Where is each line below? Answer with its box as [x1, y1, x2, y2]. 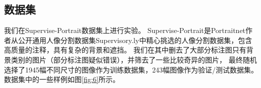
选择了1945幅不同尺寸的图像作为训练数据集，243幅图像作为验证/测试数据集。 [4, 64, 258, 74]
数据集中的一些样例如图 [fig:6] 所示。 [4, 74, 120, 84]
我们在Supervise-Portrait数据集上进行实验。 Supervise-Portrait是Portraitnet [4, 25, 246, 35]
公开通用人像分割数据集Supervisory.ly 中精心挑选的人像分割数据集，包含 [18, 34, 252, 45]
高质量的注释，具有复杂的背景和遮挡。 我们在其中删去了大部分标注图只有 [4, 44, 246, 55]
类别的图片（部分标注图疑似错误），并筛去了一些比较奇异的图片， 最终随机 [11, 54, 257, 64]
